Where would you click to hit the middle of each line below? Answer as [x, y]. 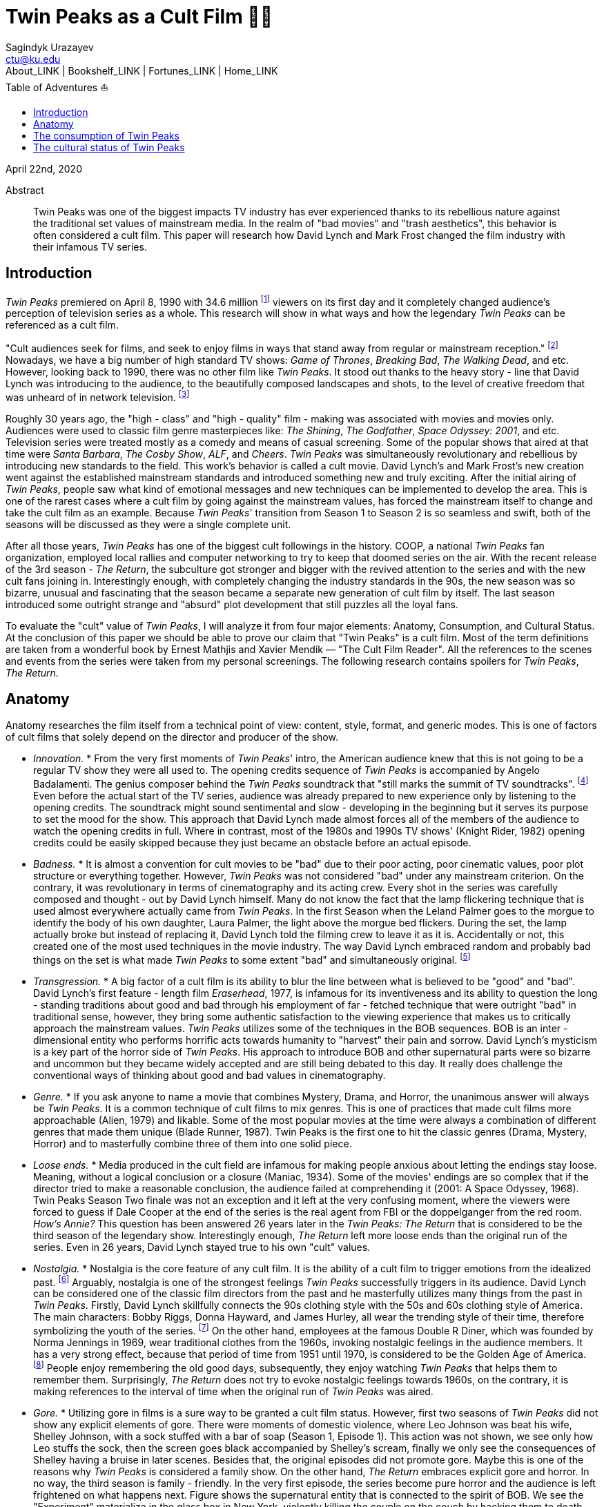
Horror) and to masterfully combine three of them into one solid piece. [193, 1143]
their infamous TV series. [90, 246]
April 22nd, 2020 [44, 168]
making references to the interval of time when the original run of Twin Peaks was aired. [233, 1391]
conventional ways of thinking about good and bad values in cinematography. [210, 1075]
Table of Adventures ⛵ [57, 87]
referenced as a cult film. [62, 325]
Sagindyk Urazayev [50, 47]
